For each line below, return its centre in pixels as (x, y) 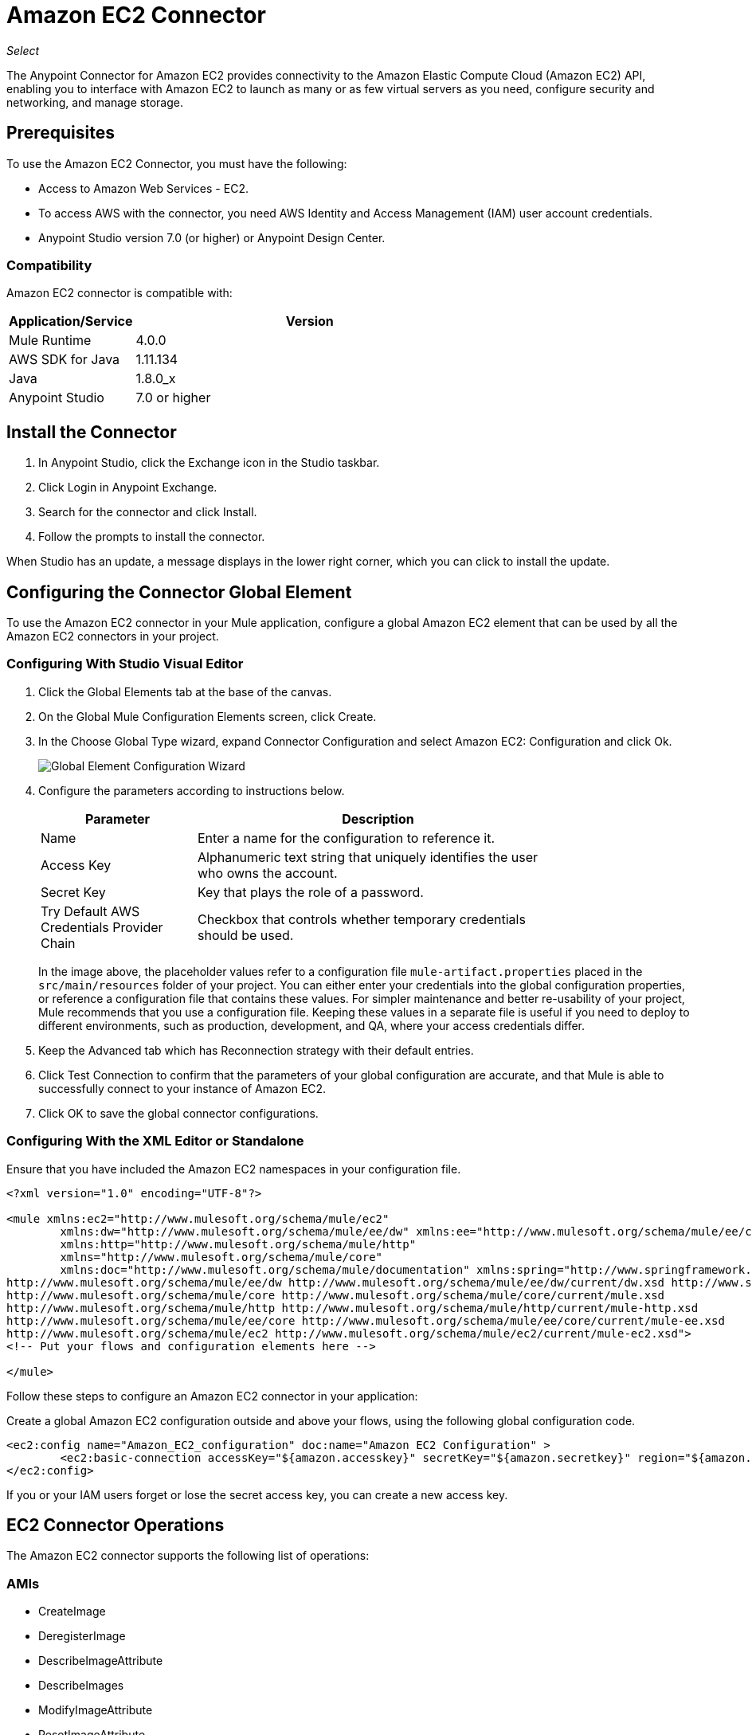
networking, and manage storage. (95, 102)
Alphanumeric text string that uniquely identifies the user (368, 857)
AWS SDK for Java (65, 360)
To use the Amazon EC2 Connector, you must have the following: (177, 163)
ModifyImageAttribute (96, 1710)
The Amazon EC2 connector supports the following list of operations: (188, 1556)
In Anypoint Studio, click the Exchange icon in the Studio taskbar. (209, 463)
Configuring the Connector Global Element (179, 592)
